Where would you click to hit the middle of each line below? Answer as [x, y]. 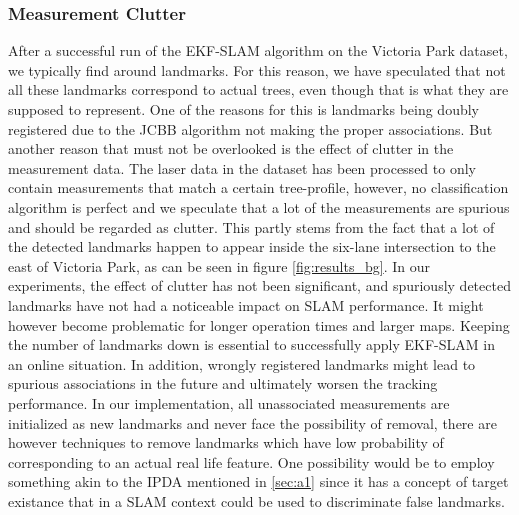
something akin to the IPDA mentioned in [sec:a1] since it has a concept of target [258, 481]
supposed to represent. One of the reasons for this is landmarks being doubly [244, 109]
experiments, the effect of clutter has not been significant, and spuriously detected [259, 285]
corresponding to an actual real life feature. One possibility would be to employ [251, 461]
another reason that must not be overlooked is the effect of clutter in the [231, 148]
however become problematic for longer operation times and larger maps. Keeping [259, 324]
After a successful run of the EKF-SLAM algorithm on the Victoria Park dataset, [258, 50]
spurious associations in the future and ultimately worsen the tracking [223, 383]
